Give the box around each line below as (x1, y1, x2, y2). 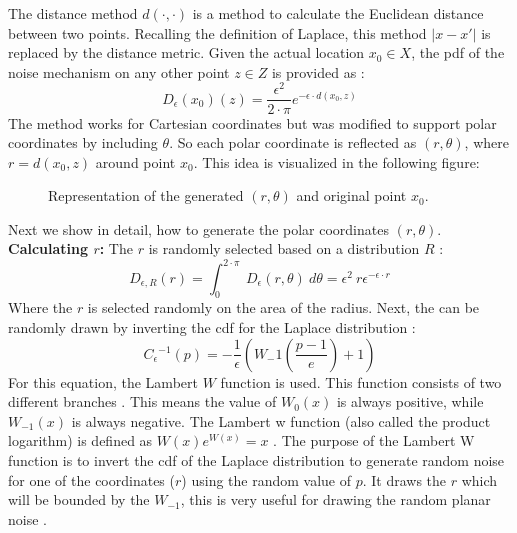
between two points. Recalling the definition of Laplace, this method (8, 22, 427, 43)
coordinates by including (8, 132, 158, 153)
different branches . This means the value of (8, 391, 277, 412)
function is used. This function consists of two (220, 371, 502, 392)
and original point (296, 185, 407, 206)
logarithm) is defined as (8, 430, 153, 451)
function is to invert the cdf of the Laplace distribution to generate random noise (8, 449, 505, 470)
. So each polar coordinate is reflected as (169, 132, 417, 153)
